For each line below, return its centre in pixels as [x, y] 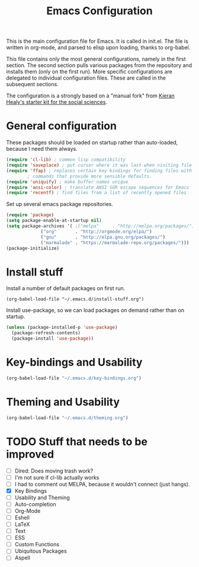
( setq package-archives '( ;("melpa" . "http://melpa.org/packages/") [100, 226]
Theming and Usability [63, 402]
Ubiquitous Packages [41, 551]
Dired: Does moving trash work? [54, 471]
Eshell [22, 517]
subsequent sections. [33, 84]
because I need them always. [42, 149]
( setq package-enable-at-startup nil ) [54, 221]
